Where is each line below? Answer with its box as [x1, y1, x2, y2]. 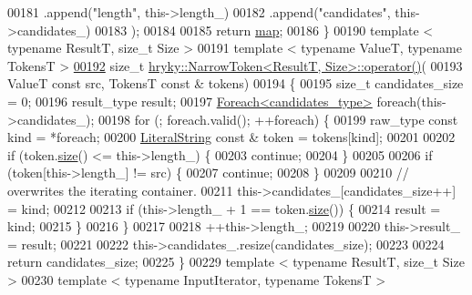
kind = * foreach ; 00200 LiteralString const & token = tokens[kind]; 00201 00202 [7, 127, 456, 147]
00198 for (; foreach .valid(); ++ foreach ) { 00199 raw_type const [98, 109, 458, 128]
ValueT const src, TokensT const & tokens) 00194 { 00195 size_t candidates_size [7, 74, 464, 93]
